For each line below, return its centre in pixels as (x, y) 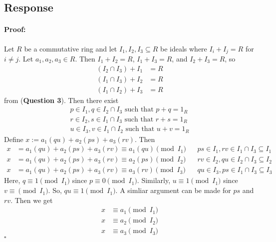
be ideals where (183, 48)
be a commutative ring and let (71, 48)
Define (14, 139)
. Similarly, (154, 180)
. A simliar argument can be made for (173, 190)
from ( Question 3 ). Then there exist (61, 100)
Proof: (15, 29)
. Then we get (32, 200)
